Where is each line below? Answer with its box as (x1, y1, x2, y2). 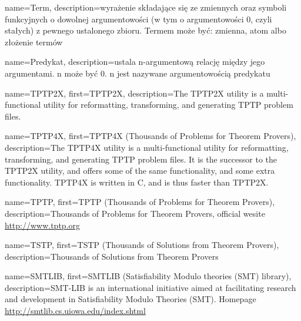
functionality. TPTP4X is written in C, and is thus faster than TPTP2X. (5, 176, 269, 188)
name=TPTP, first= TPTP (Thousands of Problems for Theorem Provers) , (5, 196, 275, 208)
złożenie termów (5, 35, 63, 48)
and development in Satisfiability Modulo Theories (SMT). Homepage (5, 293, 256, 305)
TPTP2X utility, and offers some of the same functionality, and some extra (5, 164, 275, 177)
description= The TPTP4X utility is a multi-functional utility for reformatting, (5, 141, 289, 153)
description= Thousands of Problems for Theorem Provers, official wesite (5, 207, 265, 219)
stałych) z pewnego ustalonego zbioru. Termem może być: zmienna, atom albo (5, 24, 286, 37)
